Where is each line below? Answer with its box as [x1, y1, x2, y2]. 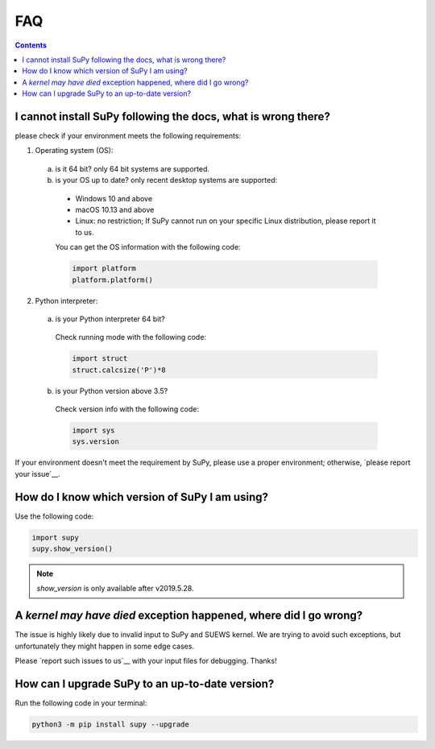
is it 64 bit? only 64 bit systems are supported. [55, 163, 209, 173]
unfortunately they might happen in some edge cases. [14, 641, 195, 651]
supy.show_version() [31, 544, 113, 553]
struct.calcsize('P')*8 [72, 365, 167, 374]
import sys [72, 426, 115, 435]
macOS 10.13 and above [75, 205, 155, 214]
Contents [14, 40, 48, 50]
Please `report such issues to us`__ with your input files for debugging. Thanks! [14, 656, 277, 666]
